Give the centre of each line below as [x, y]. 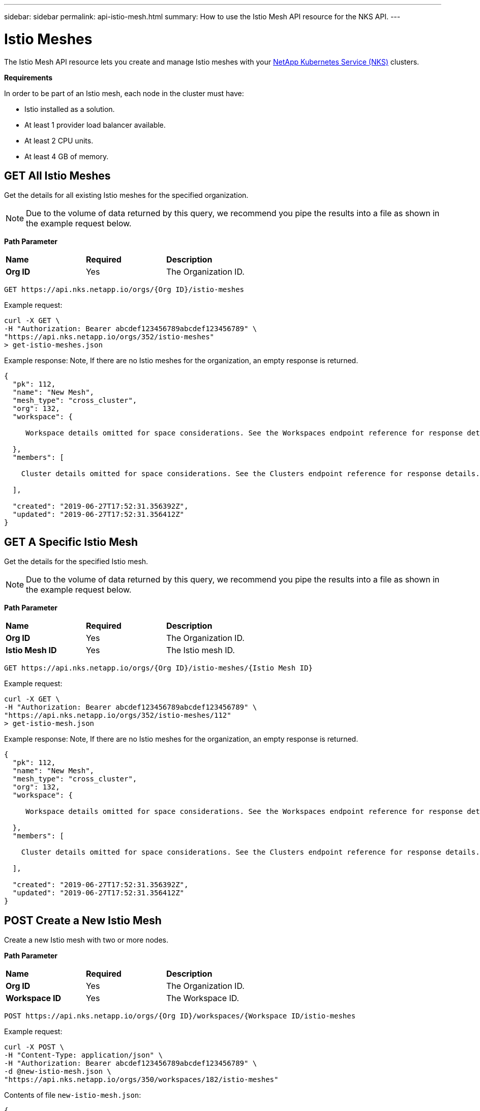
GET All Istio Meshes [57, 176]
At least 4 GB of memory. [67, 156]
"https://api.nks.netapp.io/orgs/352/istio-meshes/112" [118, 715]
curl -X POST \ [34, 1047]
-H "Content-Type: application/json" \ [83, 1055]
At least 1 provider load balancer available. [95, 125]
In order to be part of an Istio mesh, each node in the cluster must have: [124, 93]
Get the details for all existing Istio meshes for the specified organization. [126, 195]
